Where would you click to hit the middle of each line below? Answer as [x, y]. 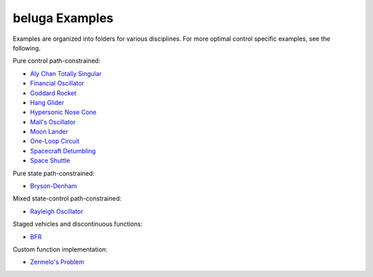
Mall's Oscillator [53, 122]
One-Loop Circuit [55, 141]
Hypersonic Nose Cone [63, 112]
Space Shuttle [50, 161]
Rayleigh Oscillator [57, 211]
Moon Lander [49, 132]
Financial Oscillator [57, 84]
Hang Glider [47, 102]
